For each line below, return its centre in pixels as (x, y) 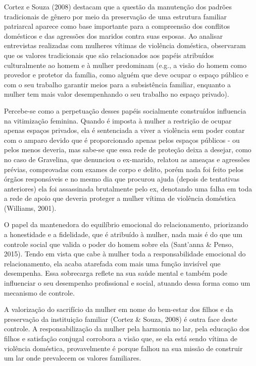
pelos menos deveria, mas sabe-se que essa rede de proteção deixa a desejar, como (128, 150)
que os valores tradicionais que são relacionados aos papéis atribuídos (109, 55)
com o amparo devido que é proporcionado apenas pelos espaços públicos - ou (122, 140)
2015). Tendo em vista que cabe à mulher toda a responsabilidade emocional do (125, 254)
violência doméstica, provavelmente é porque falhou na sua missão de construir (123, 348)
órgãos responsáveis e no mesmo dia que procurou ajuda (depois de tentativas (122, 179)
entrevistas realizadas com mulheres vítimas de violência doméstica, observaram (125, 45)
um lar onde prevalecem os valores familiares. (73, 358)
